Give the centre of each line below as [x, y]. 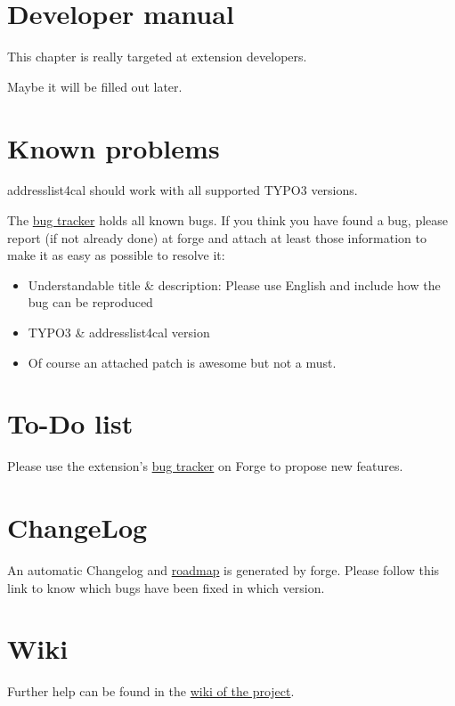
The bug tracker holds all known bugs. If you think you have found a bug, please [228, 220]
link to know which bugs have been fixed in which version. [166, 587]
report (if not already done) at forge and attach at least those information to [217, 237]
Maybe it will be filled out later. [95, 86]
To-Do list [70, 423]
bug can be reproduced [90, 302]
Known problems [114, 147]
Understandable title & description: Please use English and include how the [234, 284]
